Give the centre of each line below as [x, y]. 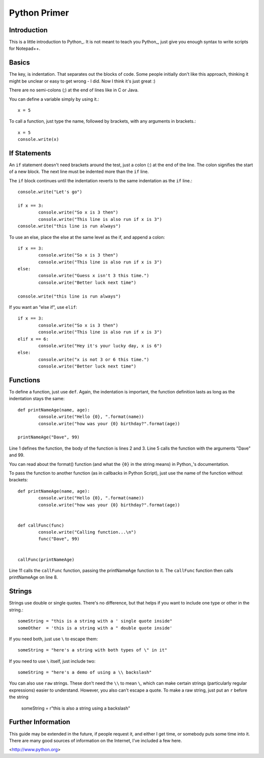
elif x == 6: [33, 339]
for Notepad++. [25, 48]
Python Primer [39, 13]
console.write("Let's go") [50, 192]
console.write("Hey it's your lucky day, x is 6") [100, 346]
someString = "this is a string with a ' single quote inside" [95, 621]
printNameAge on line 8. [33, 577]
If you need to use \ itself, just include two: [52, 661]
